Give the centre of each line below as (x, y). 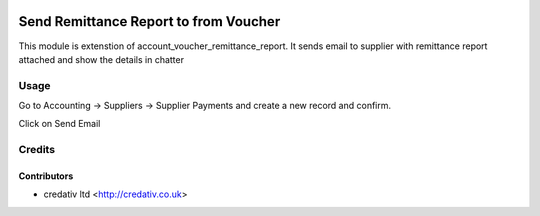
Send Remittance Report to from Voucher (149, 21)
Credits (36, 150)
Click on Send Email (59, 124)
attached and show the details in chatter (101, 59)
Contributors (46, 176)
